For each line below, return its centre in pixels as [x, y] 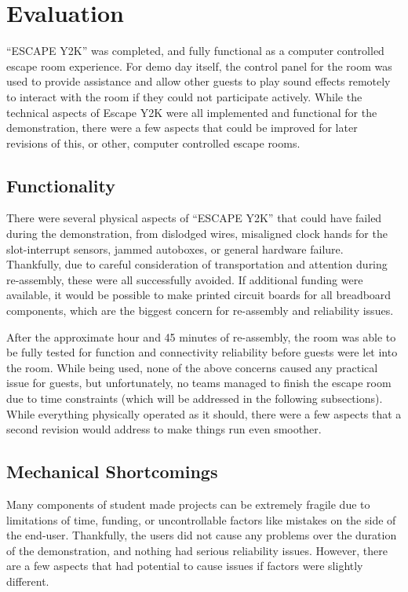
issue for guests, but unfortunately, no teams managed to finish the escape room [199, 383]
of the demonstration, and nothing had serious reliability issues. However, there [197, 550]
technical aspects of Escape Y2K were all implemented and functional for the [192, 112]
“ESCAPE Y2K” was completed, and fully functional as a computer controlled [195, 51]
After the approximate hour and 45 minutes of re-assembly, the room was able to [201, 336]
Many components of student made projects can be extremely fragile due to [188, 504]
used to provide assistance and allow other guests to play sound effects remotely [199, 81]
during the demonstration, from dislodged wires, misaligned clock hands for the [197, 234]
